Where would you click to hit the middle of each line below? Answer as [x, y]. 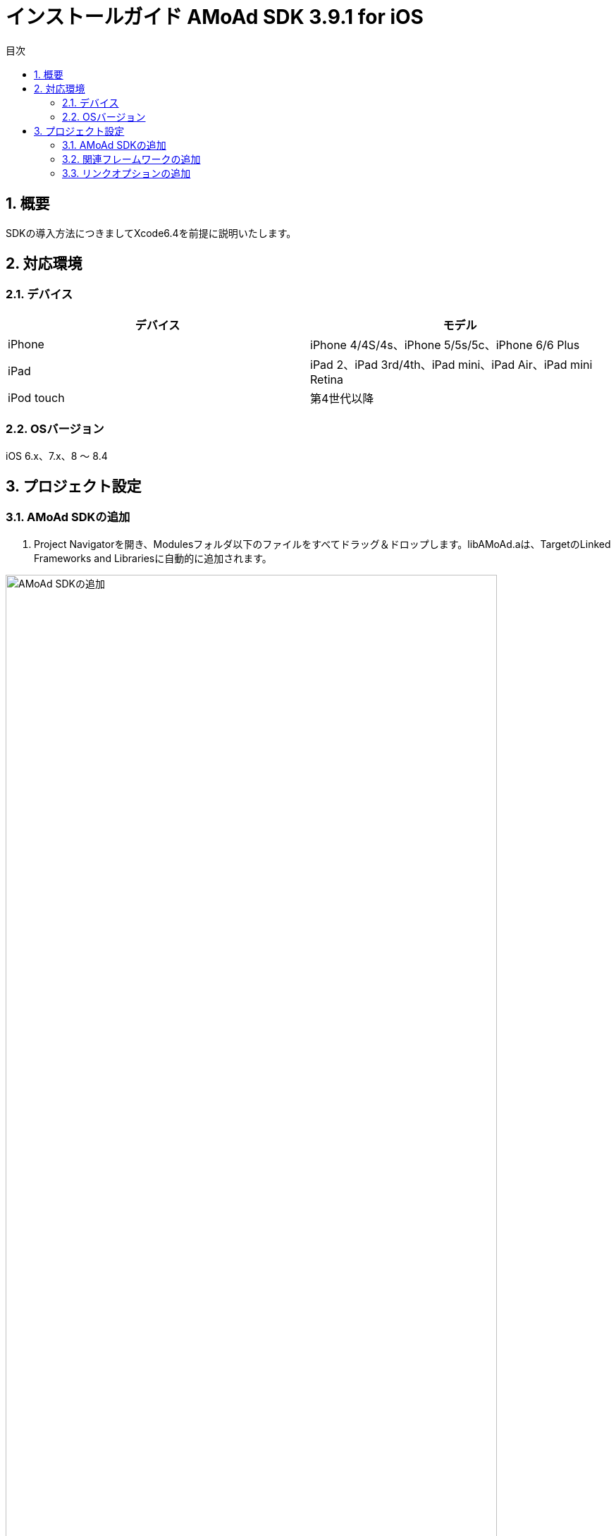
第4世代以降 [342, 398]
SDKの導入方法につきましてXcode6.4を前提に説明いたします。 [151, 233]
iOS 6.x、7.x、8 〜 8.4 [57, 456]
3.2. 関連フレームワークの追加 [131, 159]
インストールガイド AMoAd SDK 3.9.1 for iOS [215, 17]
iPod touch [36, 397]
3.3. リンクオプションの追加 [127, 173]
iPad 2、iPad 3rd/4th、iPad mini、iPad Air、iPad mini [451, 364]
